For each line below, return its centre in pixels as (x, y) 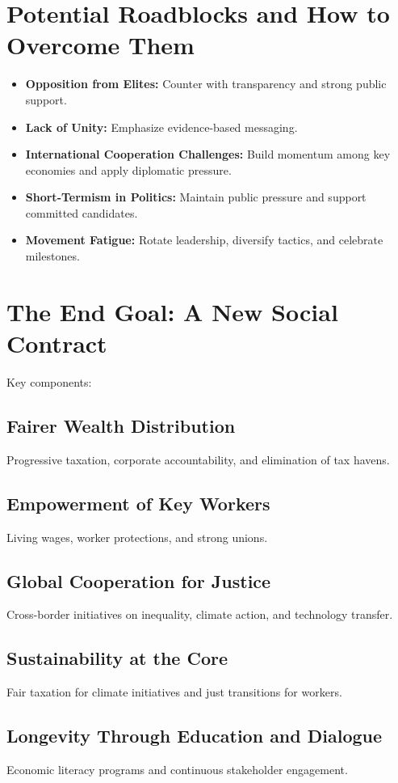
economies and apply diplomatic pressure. (128, 169)
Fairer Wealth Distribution (121, 425)
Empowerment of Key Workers (138, 503)
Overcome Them (101, 45)
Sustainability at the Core (117, 658)
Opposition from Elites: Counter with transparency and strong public (206, 84)
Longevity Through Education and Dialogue (195, 736)
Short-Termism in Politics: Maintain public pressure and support (196, 197)
